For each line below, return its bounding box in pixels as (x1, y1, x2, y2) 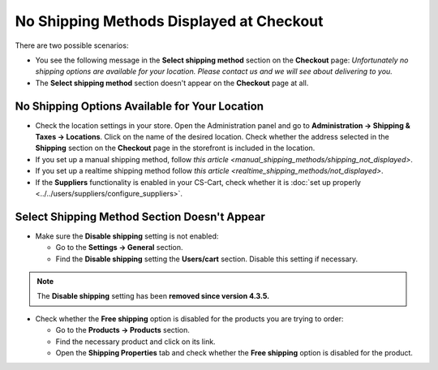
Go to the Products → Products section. (55, 325, 190, 335)
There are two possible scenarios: (15, 41, 129, 50)
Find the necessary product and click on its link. (55, 337, 216, 346)
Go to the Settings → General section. (55, 243, 183, 252)
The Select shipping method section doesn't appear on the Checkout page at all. (35, 78, 309, 88)
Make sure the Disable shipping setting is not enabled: (35, 231, 219, 241)
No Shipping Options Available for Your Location (15, 99, 264, 113)
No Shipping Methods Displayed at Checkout (15, 12, 324, 30)
